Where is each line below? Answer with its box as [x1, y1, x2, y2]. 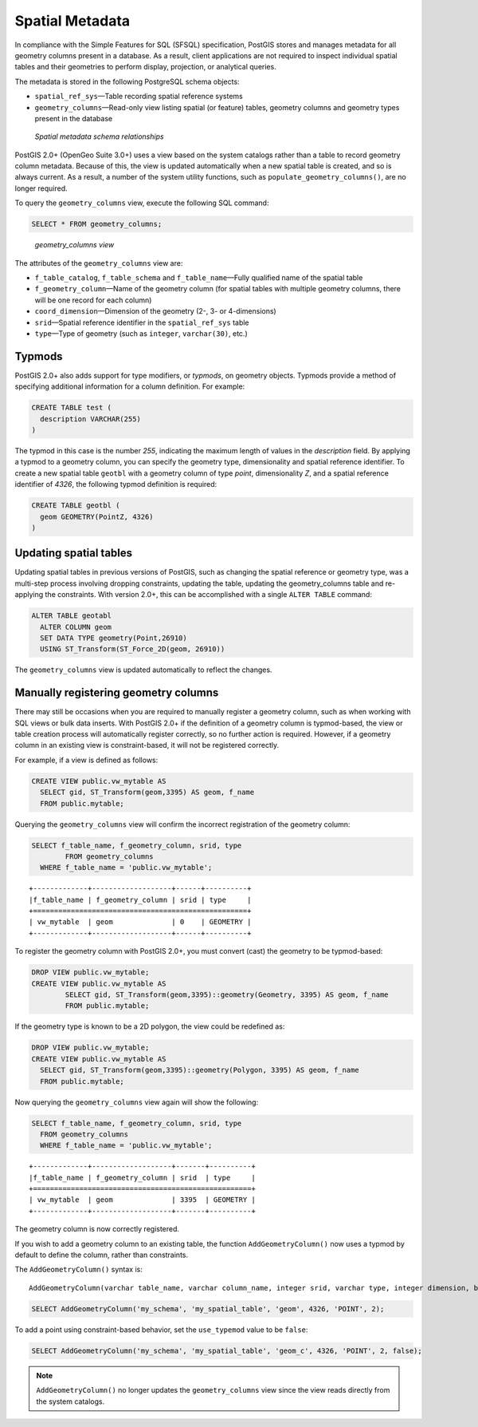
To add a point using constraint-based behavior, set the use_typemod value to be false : [14, 1325, 308, 1334]
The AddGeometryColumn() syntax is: [14, 1265, 143, 1275]
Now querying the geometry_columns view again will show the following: [14, 1097, 259, 1107]
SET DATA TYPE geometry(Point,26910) [40, 633, 187, 642]
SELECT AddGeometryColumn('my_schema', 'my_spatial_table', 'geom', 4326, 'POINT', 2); [31, 1304, 385, 1313]
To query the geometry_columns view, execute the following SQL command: [14, 198, 269, 208]
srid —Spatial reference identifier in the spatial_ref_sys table [34, 318, 250, 327]
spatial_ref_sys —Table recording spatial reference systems [34, 92, 243, 101]
